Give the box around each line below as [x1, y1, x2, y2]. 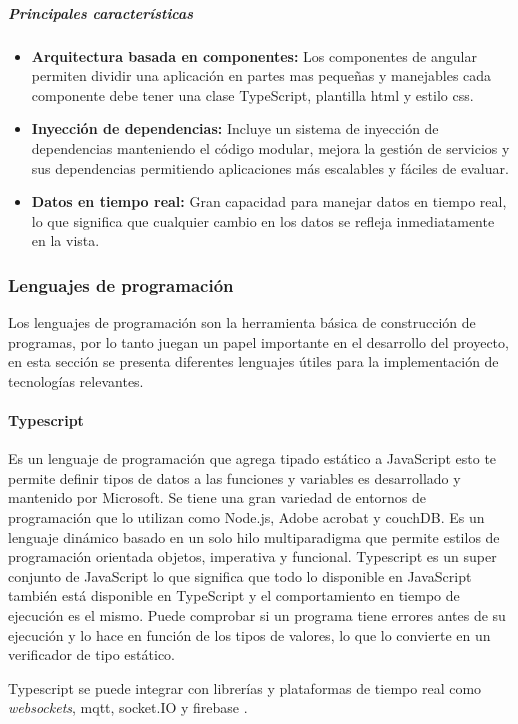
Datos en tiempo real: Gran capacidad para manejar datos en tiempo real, [31, 191, 507, 212]
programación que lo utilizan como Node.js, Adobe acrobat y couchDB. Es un [8, 507, 485, 528]
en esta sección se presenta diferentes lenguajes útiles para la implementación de [8, 351, 499, 372]
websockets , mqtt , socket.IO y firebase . [8, 697, 248, 718]
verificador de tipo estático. [8, 644, 175, 665]
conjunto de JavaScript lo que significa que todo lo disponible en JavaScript [8, 565, 472, 586]
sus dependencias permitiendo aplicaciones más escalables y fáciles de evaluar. [31, 157, 509, 178]
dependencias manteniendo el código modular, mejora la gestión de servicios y [31, 137, 510, 158]
